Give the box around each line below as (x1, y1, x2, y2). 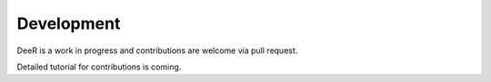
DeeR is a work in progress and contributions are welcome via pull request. (16, 45, 298, 56)
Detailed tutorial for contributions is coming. (16, 61, 182, 72)
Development (16, 14, 121, 33)
